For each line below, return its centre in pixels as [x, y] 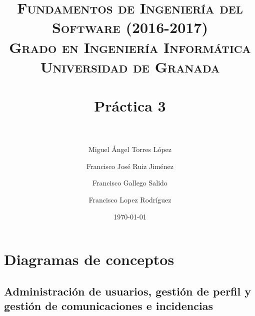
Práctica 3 [130, 106]
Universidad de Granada [130, 66]
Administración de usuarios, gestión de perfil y [128, 291]
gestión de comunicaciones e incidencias [108, 306]
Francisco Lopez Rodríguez [130, 200]
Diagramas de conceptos [89, 259]
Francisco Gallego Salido [130, 183]
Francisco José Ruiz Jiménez [130, 166]
